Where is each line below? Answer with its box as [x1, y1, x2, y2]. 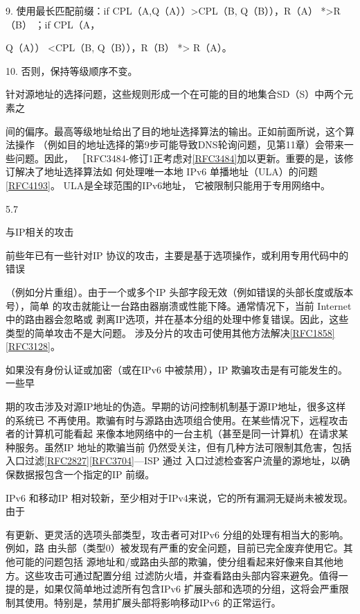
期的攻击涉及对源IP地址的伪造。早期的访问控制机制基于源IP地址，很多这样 [6, 399, 346, 414]
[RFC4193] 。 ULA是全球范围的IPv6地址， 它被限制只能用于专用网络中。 [6, 177, 331, 192]
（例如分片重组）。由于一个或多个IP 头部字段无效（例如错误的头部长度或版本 [6, 284, 354, 299]
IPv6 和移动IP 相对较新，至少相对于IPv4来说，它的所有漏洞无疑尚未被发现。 [6, 490, 353, 505]
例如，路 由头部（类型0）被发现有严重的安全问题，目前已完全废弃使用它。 [6, 541, 343, 555]
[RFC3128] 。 [6, 339, 60, 353]
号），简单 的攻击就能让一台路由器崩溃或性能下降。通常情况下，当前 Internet [6, 298, 352, 313]
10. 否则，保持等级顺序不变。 [6, 63, 138, 78]
